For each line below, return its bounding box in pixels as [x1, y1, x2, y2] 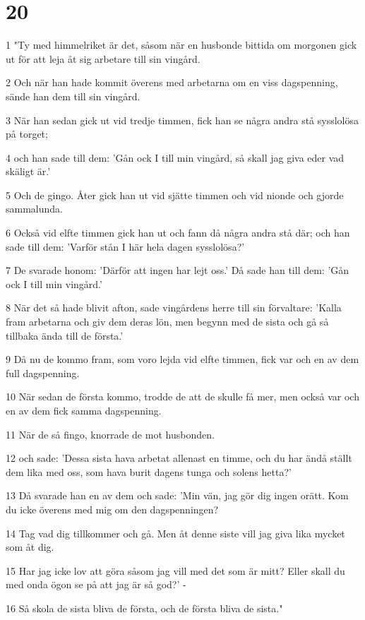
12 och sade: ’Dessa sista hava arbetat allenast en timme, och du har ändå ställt [6, 451, 352, 465]
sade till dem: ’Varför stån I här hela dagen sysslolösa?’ [6, 239, 245, 254]
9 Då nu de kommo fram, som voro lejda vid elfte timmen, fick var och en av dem [6, 352, 359, 366]
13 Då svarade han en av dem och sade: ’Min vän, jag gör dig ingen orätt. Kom [6, 488, 349, 503]
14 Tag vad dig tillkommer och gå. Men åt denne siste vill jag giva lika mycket [6, 525, 345, 540]
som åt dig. [6, 539, 54, 554]
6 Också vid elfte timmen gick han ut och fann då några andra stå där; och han [6, 225, 350, 240]
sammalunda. [6, 201, 63, 216]
